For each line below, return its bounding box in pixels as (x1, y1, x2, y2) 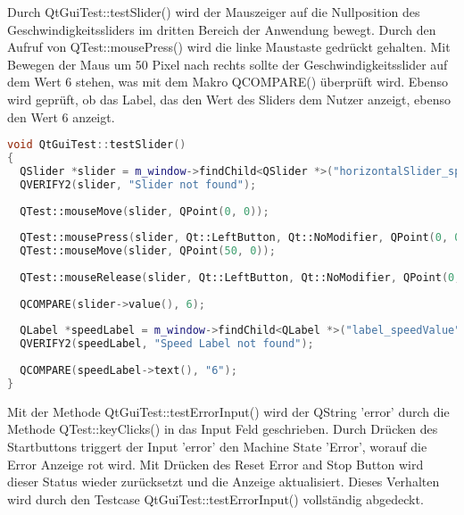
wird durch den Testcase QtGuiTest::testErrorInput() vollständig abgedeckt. (7, 489, 424, 508)
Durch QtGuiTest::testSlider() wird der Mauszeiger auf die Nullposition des (7, 3, 420, 21)
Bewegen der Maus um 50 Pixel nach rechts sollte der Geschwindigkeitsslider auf (7, 54, 448, 73)
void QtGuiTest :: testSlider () (7, 138, 186, 152)
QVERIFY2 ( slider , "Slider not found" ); (20, 178, 257, 191)
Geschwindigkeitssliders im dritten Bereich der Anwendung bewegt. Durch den (7, 20, 436, 38)
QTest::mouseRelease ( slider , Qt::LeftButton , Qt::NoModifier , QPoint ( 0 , (20, 270, 461, 284)
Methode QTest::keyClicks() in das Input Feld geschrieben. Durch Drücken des (7, 419, 438, 438)
